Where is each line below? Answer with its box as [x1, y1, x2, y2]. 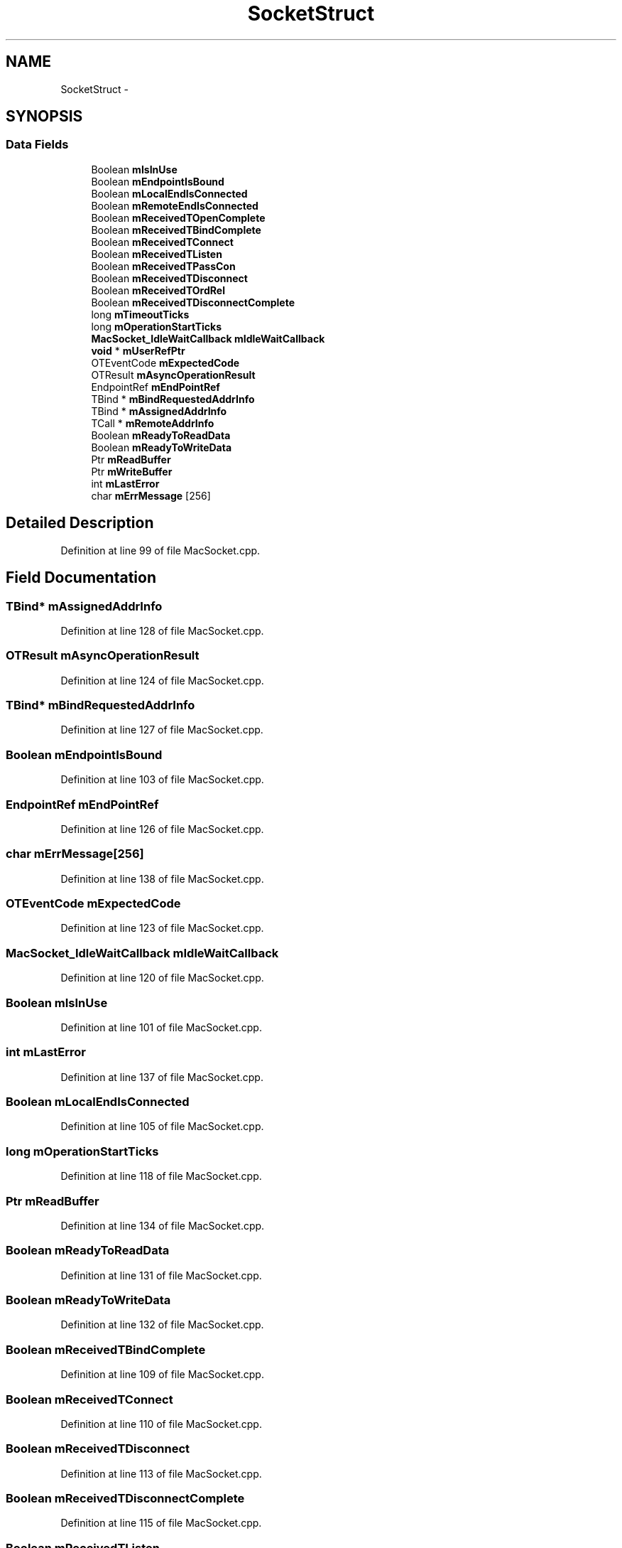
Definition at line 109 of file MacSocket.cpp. [60, 1368, 264, 1381]
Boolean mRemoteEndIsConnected [91, 199, 258, 212]
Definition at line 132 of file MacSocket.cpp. [60, 1318, 264, 1331]
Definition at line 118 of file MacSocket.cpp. [60, 1170, 262, 1183]
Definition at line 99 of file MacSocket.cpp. [60, 544, 261, 557]
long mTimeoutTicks [91, 308, 190, 321]
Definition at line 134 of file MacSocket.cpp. [60, 1219, 265, 1232]
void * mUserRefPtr [91, 344, 185, 357]
